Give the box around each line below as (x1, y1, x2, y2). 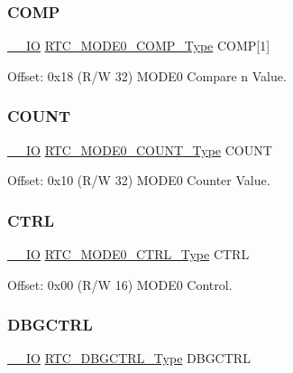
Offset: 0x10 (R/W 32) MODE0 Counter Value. (7, 171, 270, 190)
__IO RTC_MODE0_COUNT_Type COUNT (7, 140, 272, 159)
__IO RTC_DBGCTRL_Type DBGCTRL (7, 349, 251, 368)
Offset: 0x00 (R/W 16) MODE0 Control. (7, 275, 233, 294)
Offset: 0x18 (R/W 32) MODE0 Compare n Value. (7, 66, 287, 85)
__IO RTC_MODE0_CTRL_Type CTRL (7, 245, 250, 264)
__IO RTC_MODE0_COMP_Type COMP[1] (7, 36, 270, 55)
